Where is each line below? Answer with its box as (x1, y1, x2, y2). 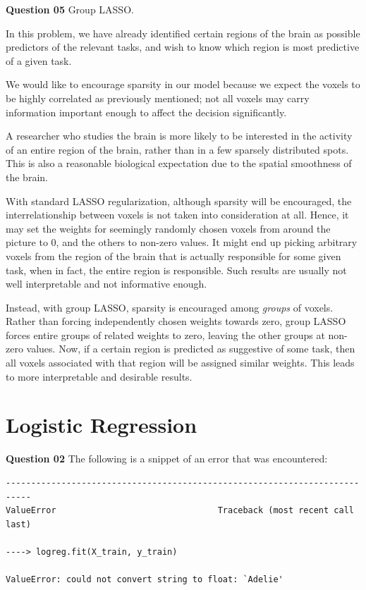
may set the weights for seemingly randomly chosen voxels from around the (6, 221, 331, 235)
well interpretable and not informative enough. (6, 276, 207, 291)
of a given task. (6, 53, 72, 68)
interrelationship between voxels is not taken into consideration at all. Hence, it (6, 207, 349, 222)
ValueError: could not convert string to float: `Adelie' (6, 574, 283, 585)
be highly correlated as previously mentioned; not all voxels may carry (6, 90, 310, 105)
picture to (6, 235, 48, 250)
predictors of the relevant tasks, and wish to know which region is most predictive (6, 39, 360, 54)
